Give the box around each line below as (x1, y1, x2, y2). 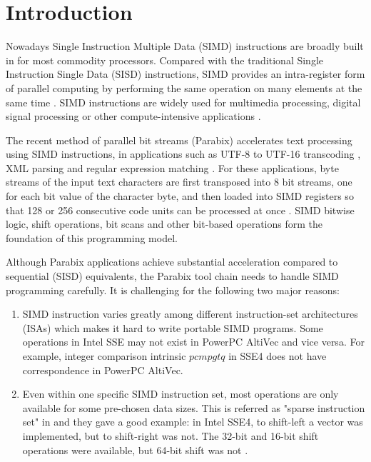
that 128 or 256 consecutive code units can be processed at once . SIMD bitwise (6, 202, 355, 217)
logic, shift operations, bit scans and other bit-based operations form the (6, 216, 322, 231)
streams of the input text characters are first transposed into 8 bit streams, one (6, 174, 352, 189)
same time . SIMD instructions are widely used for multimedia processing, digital (6, 94, 361, 109)
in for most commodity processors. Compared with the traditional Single (6, 52, 324, 67)
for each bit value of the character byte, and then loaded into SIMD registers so (6, 189, 354, 204)
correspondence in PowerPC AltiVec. (22, 362, 183, 377)
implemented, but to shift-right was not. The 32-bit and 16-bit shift (22, 428, 319, 443)
